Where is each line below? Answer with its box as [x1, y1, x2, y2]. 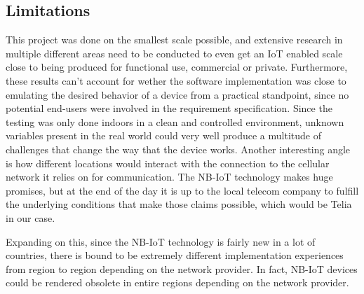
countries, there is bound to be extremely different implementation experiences [6, 248, 344, 262]
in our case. [6, 210, 55, 225]
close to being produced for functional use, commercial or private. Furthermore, [6, 59, 348, 74]
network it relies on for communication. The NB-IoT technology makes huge [6, 169, 333, 184]
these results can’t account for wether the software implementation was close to [6, 73, 346, 87]
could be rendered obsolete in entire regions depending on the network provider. [6, 275, 349, 290]
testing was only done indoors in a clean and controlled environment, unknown [6, 114, 344, 129]
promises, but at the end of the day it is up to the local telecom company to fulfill [6, 183, 359, 197]
